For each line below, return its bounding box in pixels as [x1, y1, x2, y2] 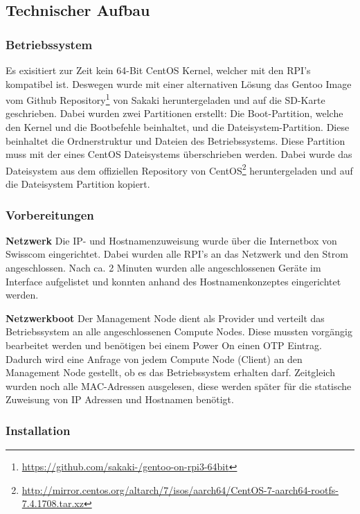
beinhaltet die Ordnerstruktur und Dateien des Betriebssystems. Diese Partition [6, 133, 345, 148]
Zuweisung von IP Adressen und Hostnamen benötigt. [6, 392, 234, 407]
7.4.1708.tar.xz [21, 496, 84, 511]
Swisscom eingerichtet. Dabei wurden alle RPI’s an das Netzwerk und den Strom [6, 247, 348, 261]
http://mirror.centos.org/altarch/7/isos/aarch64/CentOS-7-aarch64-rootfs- [21, 482, 339, 497]
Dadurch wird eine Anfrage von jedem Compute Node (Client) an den [6, 351, 303, 366]
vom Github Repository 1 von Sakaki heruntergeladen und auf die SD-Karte [6, 91, 325, 107]
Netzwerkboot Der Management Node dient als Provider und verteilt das [6, 310, 325, 325]
